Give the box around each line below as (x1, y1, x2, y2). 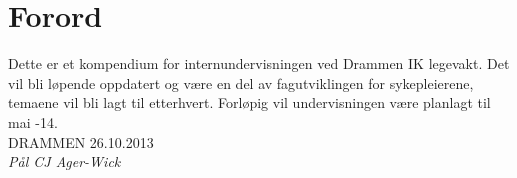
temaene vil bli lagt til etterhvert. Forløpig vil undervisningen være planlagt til (8, 92, 491, 113)
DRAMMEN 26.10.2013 (8, 131, 154, 152)
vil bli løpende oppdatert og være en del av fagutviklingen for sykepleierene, (8, 72, 474, 93)
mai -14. (8, 111, 58, 132)
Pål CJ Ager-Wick (8, 151, 121, 172)
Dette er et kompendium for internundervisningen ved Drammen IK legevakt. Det (8, 53, 510, 74)
